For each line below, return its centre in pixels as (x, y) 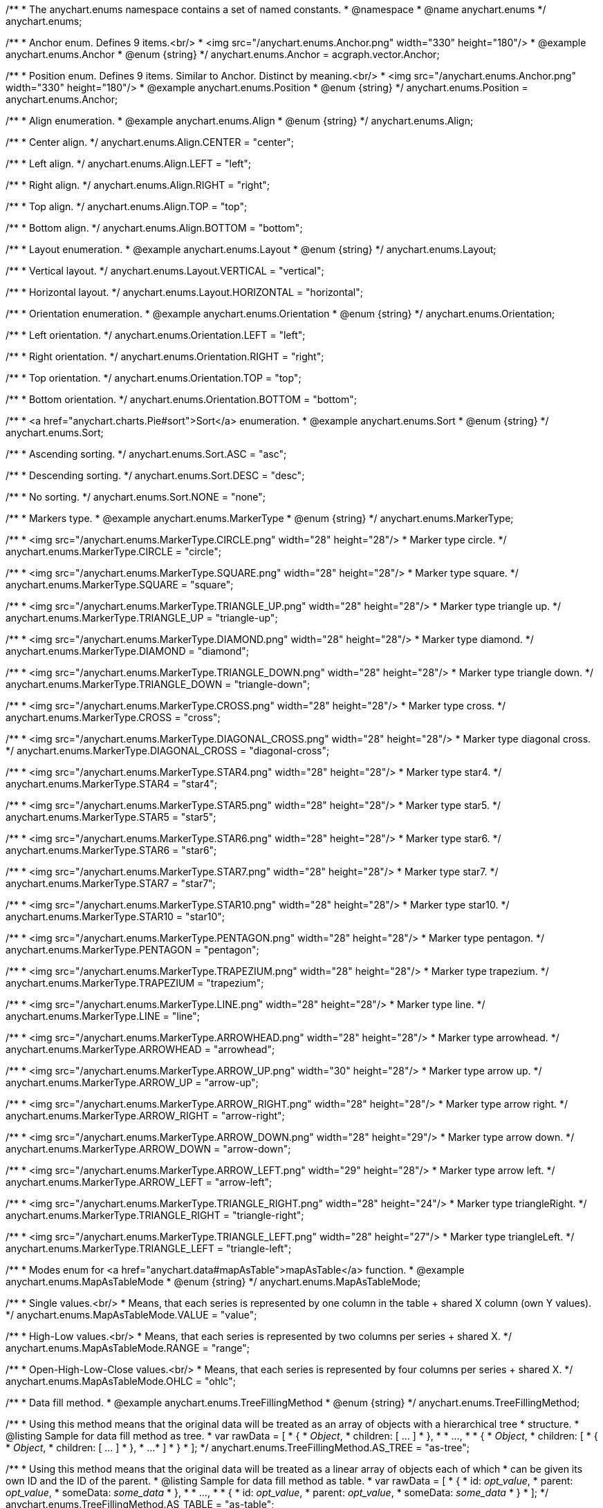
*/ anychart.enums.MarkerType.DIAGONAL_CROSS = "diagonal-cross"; (168, 751)
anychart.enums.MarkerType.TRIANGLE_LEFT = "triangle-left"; (149, 1248)
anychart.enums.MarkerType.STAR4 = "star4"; (112, 784)
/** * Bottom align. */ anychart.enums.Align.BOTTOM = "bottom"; (154, 228)
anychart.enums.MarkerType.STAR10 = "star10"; (115, 916)
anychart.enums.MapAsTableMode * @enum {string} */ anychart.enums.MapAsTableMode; (213, 1282)
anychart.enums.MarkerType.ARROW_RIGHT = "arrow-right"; (145, 1116)
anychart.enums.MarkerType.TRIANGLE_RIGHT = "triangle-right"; (155, 1215)
